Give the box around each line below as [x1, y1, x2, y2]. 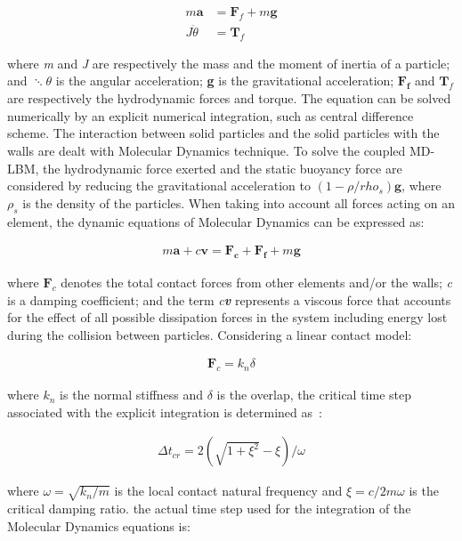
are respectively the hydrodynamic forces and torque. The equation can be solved [7, 89, 451, 108]
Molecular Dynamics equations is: [7, 516, 190, 535]
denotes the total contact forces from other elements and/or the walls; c [61, 273, 453, 292]
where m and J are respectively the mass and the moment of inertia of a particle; [7, 53, 450, 72]
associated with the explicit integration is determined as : [7, 402, 322, 421]
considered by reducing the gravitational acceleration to [7, 176, 311, 195]
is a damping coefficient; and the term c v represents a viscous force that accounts [7, 290, 451, 309]
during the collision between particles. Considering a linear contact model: [7, 325, 412, 343]
